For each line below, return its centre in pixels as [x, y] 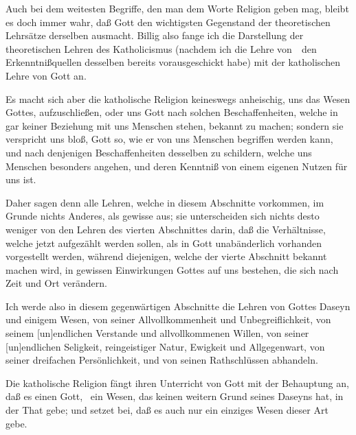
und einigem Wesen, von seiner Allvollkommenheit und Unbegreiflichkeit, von [168, 319]
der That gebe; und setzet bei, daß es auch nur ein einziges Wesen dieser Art [167, 410]
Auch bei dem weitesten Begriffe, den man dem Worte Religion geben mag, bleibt [177, 8]
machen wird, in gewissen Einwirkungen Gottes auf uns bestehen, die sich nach [172, 269]
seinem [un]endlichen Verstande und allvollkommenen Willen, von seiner [157, 333]
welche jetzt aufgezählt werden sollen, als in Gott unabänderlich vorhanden [164, 243]
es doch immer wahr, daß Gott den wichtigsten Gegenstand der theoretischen [168, 22]
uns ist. [21, 179]
